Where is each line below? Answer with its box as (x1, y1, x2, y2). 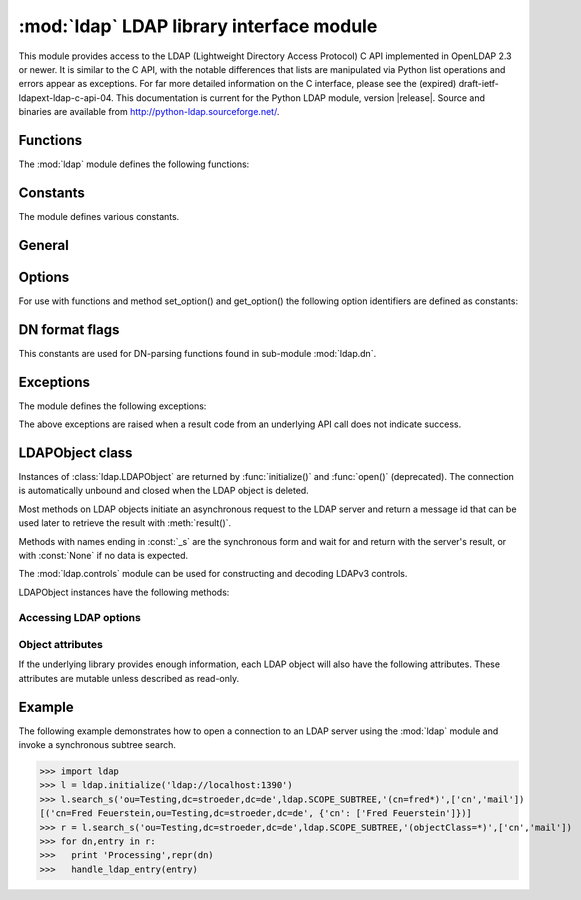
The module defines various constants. (18, 210, 180, 222)
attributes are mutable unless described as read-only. (18, 672, 240, 684)
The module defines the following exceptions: (18, 400, 207, 412)
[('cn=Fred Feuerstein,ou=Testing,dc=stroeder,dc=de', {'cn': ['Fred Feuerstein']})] (39, 808, 472, 819)
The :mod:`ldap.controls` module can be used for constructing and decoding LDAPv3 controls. (18, 568, 408, 580)
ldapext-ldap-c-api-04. (18, 91, 114, 104)
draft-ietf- (458, 78, 500, 90)
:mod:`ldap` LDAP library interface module (18, 15, 378, 37)
